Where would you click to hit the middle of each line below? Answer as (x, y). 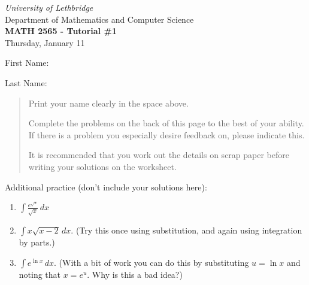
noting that (40, 274)
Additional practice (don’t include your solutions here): (106, 187)
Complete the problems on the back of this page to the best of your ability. (166, 123)
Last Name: (26, 82)
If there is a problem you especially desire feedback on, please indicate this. (166, 134)
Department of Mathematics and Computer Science (99, 19)
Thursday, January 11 (45, 42)
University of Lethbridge (49, 7)
